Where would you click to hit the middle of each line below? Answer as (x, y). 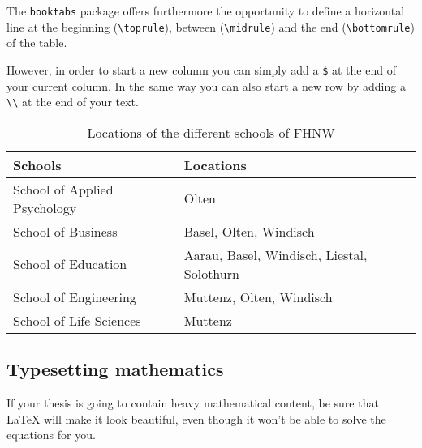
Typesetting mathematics (115, 369)
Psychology (45, 207)
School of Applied (63, 189)
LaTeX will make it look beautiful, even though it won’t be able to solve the (196, 418)
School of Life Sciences (77, 320)
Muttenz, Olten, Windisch (258, 297)
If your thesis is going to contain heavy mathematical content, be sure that (193, 403)
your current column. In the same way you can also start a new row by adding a (206, 85)
